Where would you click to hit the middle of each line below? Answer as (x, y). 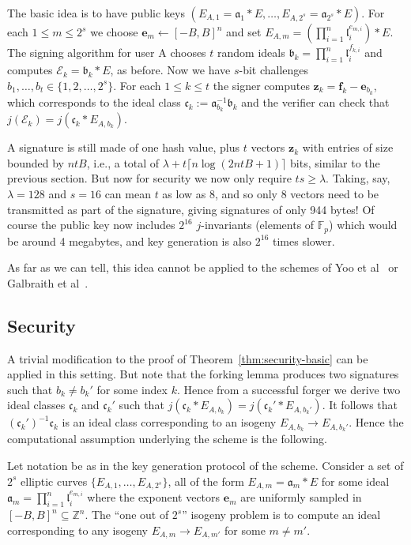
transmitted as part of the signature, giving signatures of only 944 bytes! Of (191, 209)
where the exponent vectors (154, 497)
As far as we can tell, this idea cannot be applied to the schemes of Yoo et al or (203, 267)
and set (244, 32)
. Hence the (376, 422)
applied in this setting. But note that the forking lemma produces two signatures (203, 374)
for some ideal (355, 481)
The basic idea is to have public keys (96, 13)
